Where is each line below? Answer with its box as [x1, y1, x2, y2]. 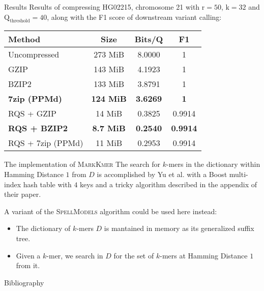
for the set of [113, 250, 154, 260]
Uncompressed [8, 48, 60, 61]
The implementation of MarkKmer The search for [4, 159, 161, 169]
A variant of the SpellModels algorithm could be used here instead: [4, 206, 217, 216]
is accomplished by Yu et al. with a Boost [97, 168, 227, 179]
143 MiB [94, 63, 124, 75]
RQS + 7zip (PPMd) [8, 137, 83, 149]
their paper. [4, 189, 41, 199]
